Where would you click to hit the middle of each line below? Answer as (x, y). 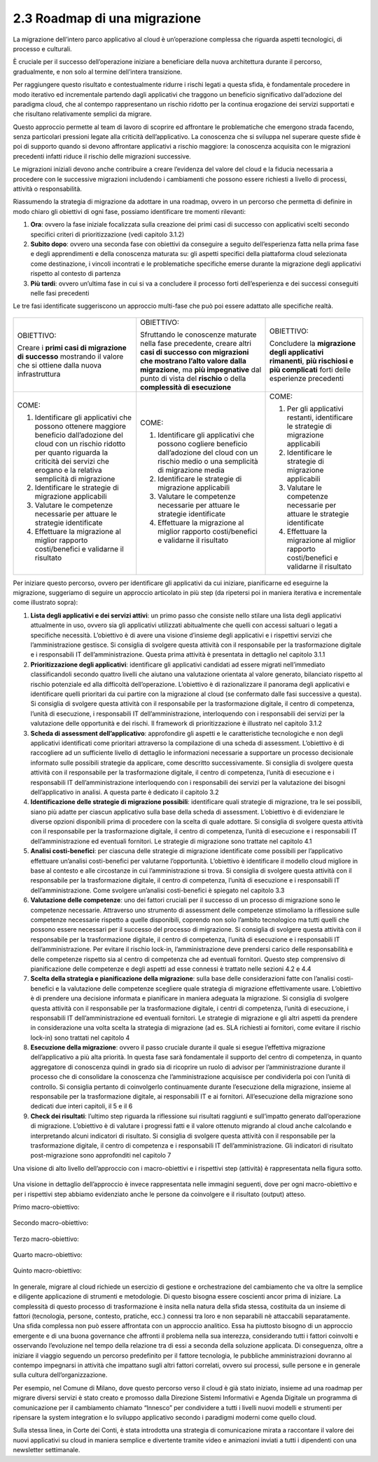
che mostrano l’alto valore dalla (193, 361)
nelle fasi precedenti (60, 293)
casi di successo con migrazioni (195, 352)
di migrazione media (191, 470)
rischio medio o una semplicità (208, 461)
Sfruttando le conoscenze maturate (198, 335)
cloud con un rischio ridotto (80, 443)
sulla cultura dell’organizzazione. (60, 1375)
